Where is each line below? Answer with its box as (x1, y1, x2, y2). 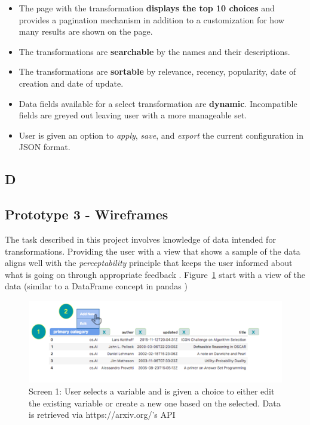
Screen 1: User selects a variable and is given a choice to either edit (29, 384, 275, 397)
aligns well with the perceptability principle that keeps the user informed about (5, 256, 293, 269)
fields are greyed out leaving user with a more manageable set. (19, 109, 247, 121)
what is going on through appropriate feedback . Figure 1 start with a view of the (5, 268, 306, 280)
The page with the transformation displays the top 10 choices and (19, 2, 275, 14)
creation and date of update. (19, 77, 124, 89)
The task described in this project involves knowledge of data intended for (5, 233, 276, 245)
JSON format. (19, 140, 70, 153)
